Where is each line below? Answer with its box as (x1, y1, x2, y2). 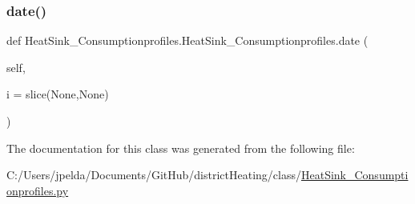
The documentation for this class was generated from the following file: (6, 139, 355, 156)
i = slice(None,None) (6, 86, 109, 102)
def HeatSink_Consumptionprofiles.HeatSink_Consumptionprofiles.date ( (6, 32, 369, 49)
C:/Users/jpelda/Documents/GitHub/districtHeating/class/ (6, 166, 301, 183)
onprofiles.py (6, 182, 69, 198)
